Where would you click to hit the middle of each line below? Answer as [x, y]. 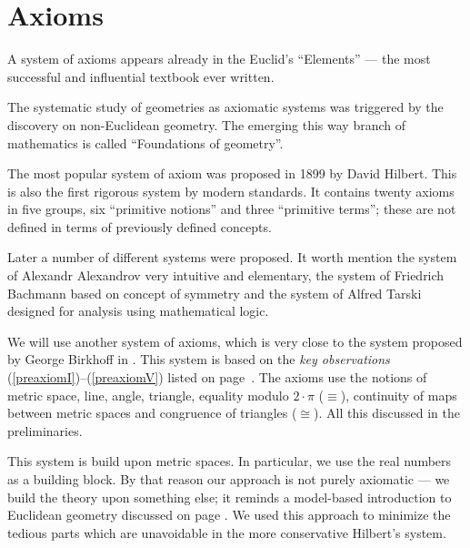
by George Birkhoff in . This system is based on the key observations [199, 359]
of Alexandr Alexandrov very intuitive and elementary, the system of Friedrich [226, 275]
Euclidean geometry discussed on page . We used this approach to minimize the [229, 515]
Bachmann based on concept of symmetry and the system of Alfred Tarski [215, 293]
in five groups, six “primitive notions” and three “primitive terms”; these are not [232, 209]
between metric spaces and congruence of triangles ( [152, 413]
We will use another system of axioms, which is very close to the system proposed [235, 341]
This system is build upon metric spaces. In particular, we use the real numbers [230, 461]
